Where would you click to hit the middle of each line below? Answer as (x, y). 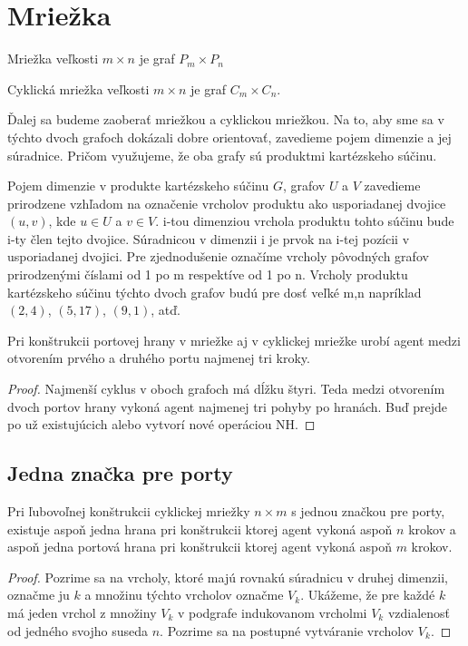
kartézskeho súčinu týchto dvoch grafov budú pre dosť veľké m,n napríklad (214, 292)
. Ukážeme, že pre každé (368, 595)
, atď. (166, 310)
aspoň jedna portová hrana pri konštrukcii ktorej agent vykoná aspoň (200, 547)
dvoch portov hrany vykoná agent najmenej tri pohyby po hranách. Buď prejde (228, 406)
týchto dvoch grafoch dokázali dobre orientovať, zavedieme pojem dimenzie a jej (229, 137)
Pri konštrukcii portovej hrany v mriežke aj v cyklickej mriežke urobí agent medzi (234, 340)
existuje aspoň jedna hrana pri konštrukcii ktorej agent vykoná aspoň (200, 529)
